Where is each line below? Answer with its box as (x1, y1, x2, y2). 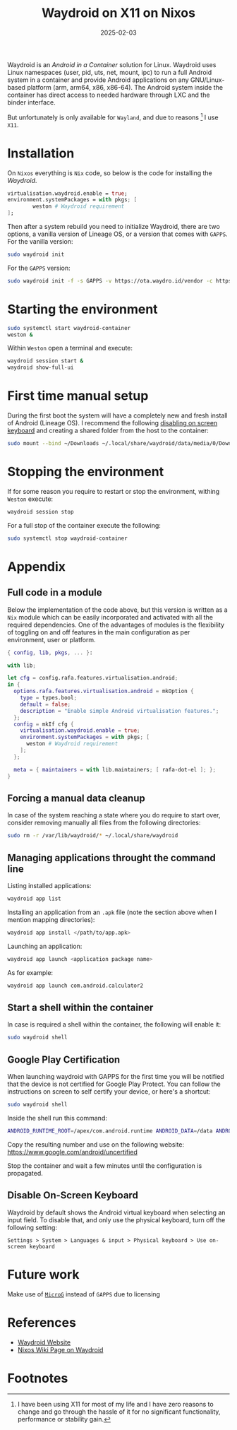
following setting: (7, 1223, 58, 1231)
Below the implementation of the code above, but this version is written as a (7, 605, 228, 614)
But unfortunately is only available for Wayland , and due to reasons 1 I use (7, 112, 219, 122)
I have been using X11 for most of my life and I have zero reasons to (17, 1400, 214, 1409)
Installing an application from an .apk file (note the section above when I (7, 908, 217, 916)
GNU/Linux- (190, 76, 225, 84)
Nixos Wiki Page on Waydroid (17, 1345, 104, 1354)
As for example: (7, 968, 54, 976)
